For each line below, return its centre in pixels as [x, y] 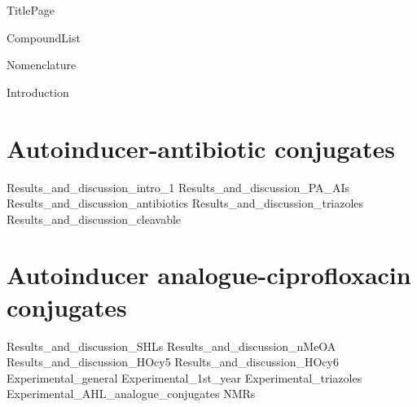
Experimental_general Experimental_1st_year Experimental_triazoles [184, 377]
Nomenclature [42, 65]
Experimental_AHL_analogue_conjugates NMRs [131, 394]
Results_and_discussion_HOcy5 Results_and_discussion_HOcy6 [173, 362]
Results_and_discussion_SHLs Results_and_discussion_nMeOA [171, 346]
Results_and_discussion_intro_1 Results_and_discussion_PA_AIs [178, 187]
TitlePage [31, 10]
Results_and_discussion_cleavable [94, 219]
